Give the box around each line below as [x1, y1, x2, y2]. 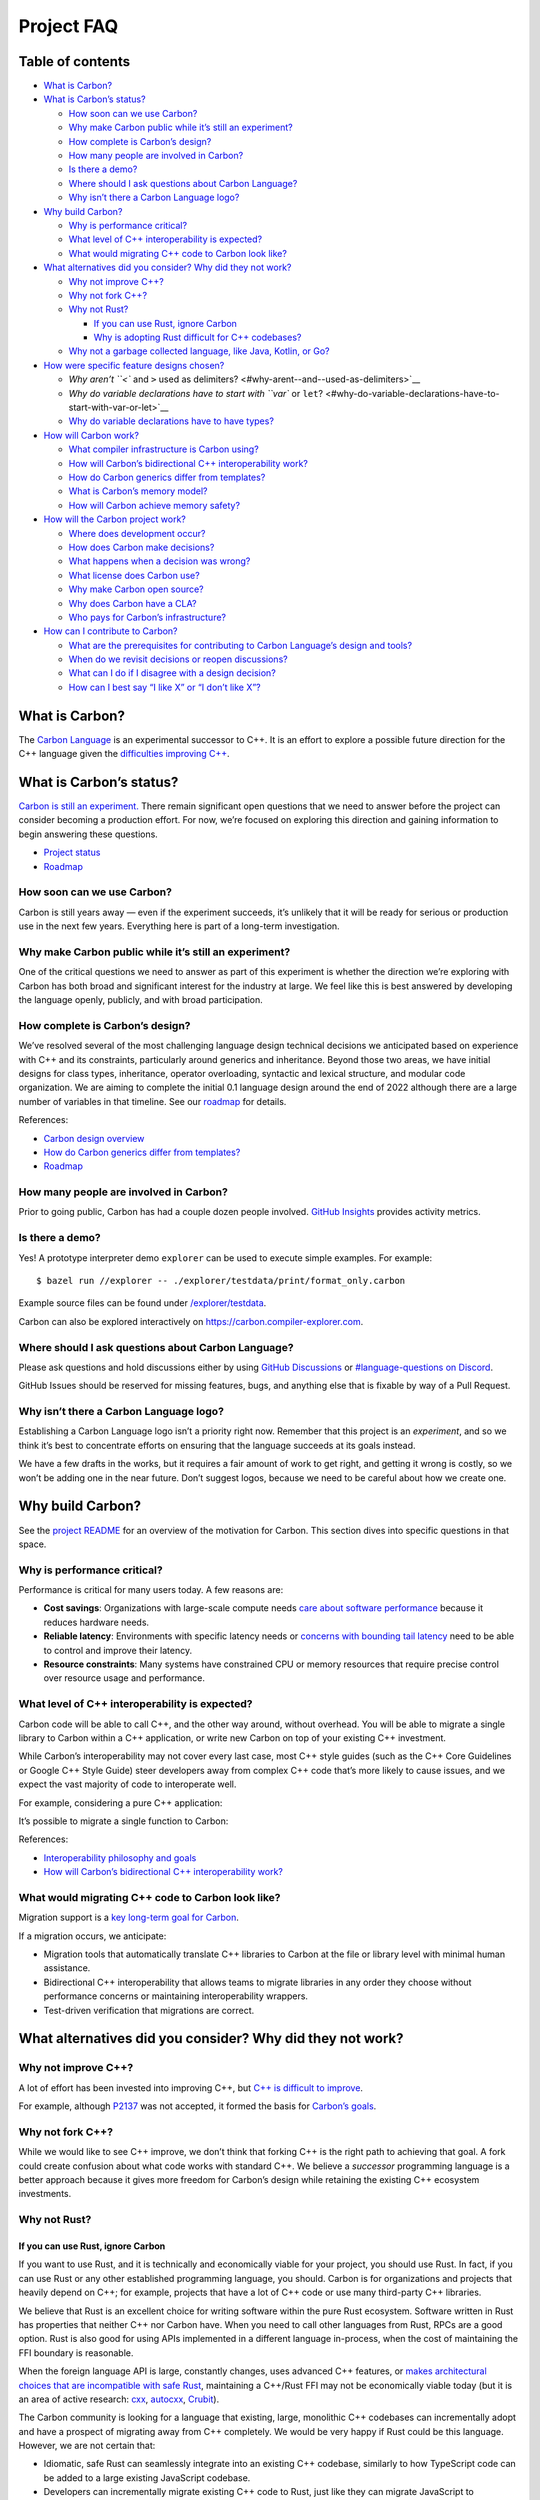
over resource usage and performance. [43, 1672, 205, 1684]
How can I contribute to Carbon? [43, 625, 179, 637]
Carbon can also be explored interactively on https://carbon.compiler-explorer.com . [18, 1315, 364, 1327]
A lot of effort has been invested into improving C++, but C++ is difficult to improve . [18, 2081, 364, 2094]
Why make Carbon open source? [68, 583, 204, 595]
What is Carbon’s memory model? [68, 485, 208, 497]
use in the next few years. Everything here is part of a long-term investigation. [18, 920, 340, 932]
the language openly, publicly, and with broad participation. [18, 994, 264, 1006]
